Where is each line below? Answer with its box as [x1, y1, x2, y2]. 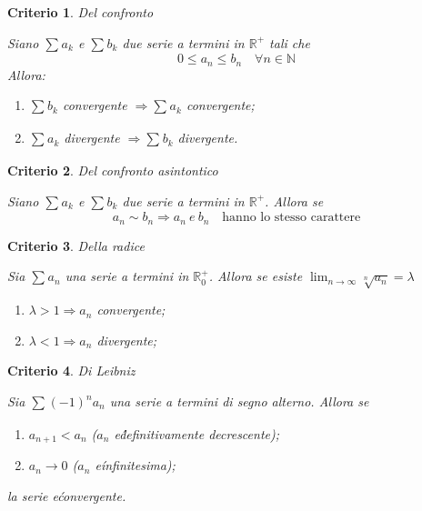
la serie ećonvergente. [7, 486, 126, 505]
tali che [269, 33, 310, 52]
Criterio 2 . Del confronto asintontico [7, 161, 218, 180]
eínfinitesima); [95, 456, 176, 475]
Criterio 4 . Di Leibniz [7, 361, 136, 380]
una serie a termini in [65, 266, 189, 286]
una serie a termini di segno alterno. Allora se [109, 392, 369, 411]
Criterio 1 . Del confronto [7, 3, 154, 21]
